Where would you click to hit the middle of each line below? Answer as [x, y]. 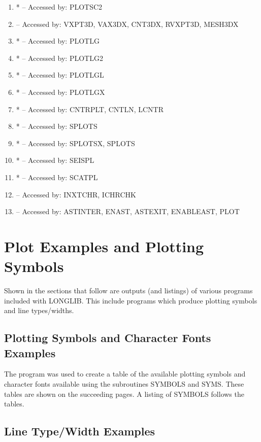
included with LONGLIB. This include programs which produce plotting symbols [131, 300]
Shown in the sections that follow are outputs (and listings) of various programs [128, 291]
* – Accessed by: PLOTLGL [60, 75]
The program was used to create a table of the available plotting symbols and [125, 374]
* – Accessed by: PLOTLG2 [59, 58]
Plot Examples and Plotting [104, 246]
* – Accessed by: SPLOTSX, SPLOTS [75, 143]
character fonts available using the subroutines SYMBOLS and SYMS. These [124, 384]
